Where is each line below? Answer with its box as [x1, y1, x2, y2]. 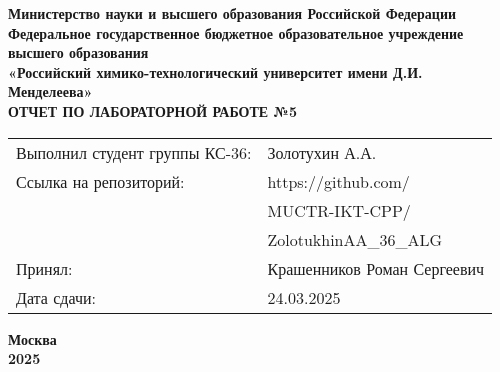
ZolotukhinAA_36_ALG [267, 227, 443, 251]
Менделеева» [8, 81, 93, 102]
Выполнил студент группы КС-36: [16, 140, 252, 164]
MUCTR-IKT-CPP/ [267, 198, 411, 222]
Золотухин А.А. [267, 140, 377, 164]
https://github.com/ [267, 169, 410, 193]
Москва [8, 328, 57, 349]
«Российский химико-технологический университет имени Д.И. [8, 61, 423, 82]
